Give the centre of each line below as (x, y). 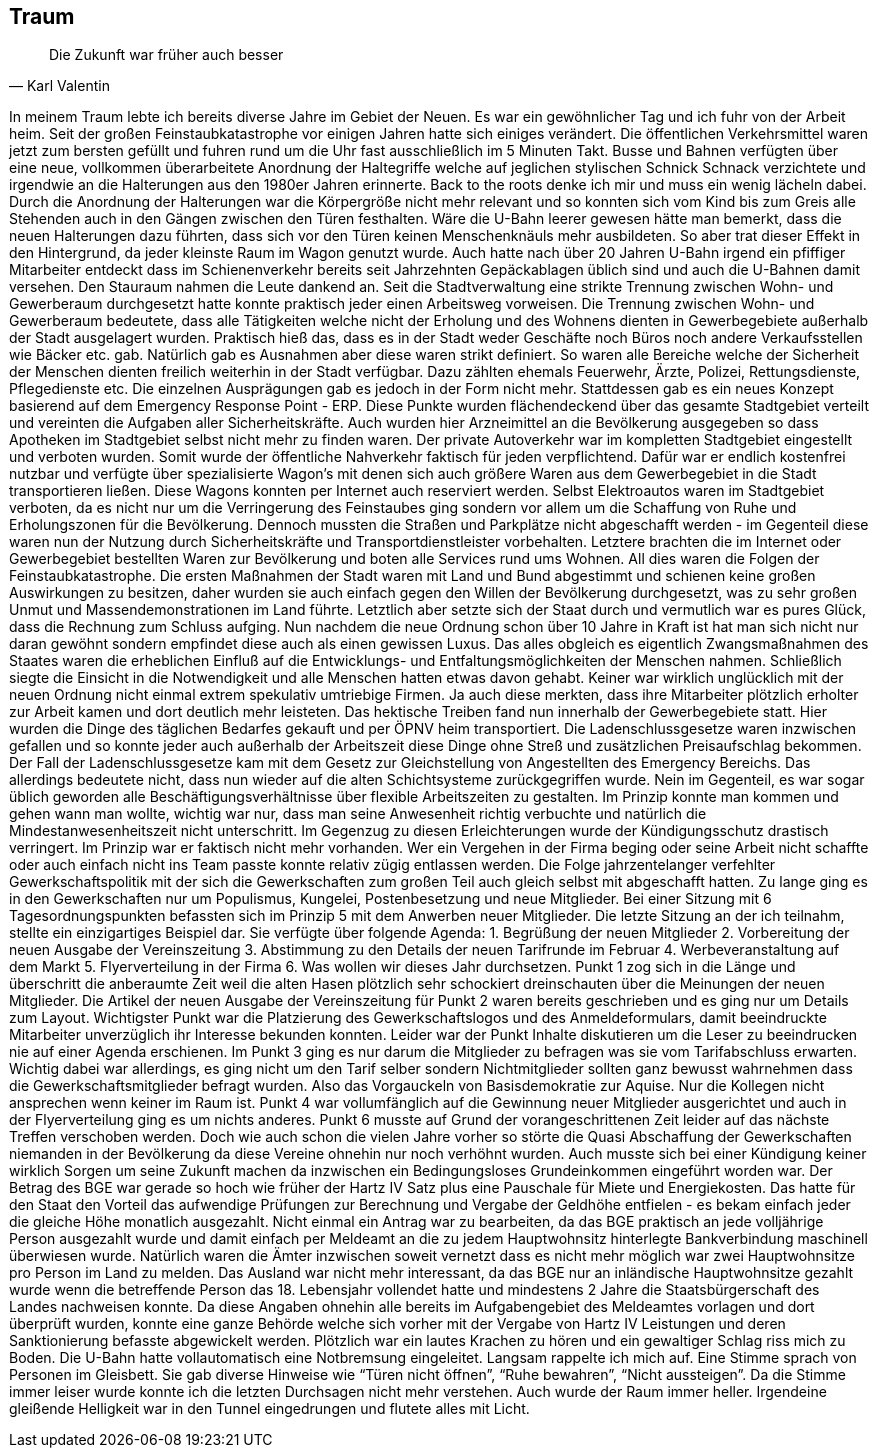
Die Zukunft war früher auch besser (166, 55)
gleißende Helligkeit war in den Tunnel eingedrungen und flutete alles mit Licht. (269, 1409)
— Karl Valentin (59, 86)
